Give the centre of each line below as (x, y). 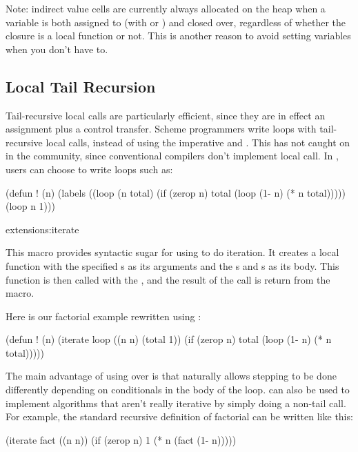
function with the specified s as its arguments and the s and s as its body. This (172, 265)
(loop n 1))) (30, 206)
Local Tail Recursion (81, 86)
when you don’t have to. (57, 49)
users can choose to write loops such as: (89, 169)
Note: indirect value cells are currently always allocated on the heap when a (166, 8)
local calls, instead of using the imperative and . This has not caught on (198, 142)
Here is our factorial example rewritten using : (103, 316)
